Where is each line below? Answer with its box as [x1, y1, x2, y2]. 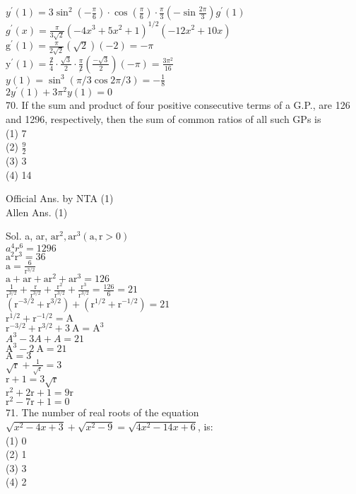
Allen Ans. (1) [6, 204, 68, 219]
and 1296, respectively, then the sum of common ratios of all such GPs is [6, 112, 321, 126]
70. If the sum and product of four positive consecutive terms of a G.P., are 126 [6, 98, 350, 112]
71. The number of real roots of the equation [6, 405, 199, 420]
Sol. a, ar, [6, 228, 48, 243]
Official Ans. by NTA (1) [6, 191, 114, 206]
